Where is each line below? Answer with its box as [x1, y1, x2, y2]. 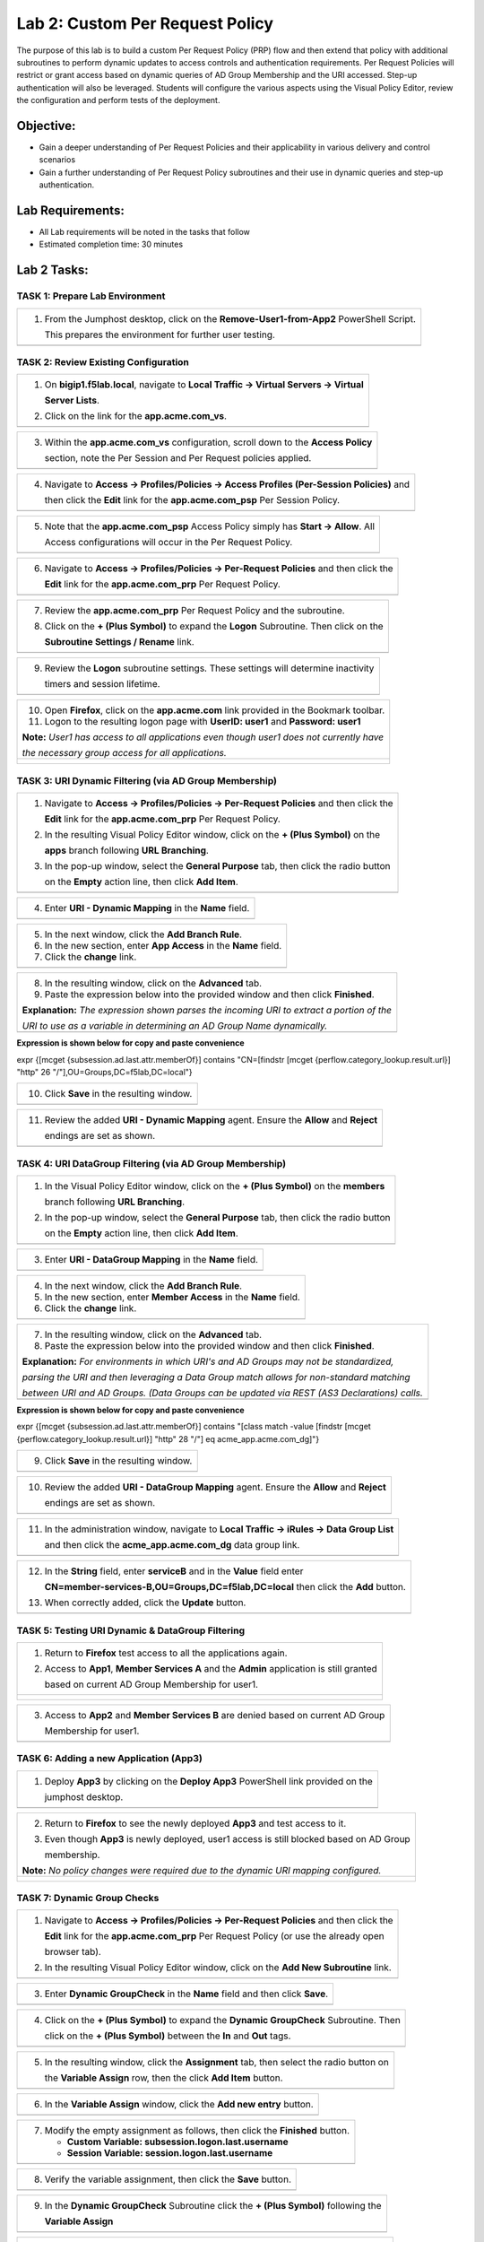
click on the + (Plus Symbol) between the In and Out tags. [44, 2029, 291, 2042]
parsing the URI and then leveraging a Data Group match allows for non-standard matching [22, 1371, 411, 1384]
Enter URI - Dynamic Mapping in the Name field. [44, 902, 250, 915]
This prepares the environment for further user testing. [44, 328, 275, 341]
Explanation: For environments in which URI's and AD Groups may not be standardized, [22, 1355, 394, 1368]
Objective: [16, 117, 76, 134]
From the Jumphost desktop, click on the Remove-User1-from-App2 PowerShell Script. [44, 312, 416, 325]
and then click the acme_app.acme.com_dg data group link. [44, 1539, 300, 1551]
